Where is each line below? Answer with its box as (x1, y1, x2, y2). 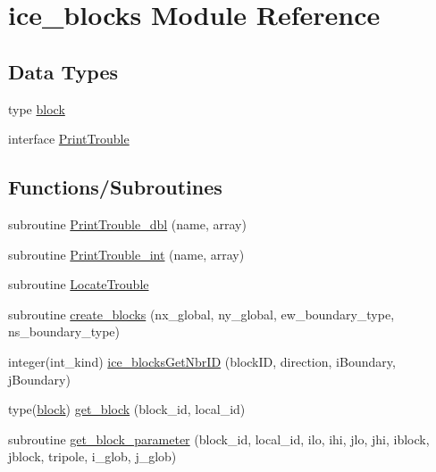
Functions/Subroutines (8, 173, 222, 201)
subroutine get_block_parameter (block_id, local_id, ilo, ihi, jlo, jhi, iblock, (8, 429, 430, 448)
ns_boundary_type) (8, 322, 120, 341)
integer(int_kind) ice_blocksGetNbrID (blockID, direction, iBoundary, (8, 352, 396, 370)
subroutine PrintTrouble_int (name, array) (8, 244, 245, 263)
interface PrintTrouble (8, 129, 130, 148)
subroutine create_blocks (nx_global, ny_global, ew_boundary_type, (8, 304, 395, 323)
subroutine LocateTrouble (8, 275, 149, 294)
